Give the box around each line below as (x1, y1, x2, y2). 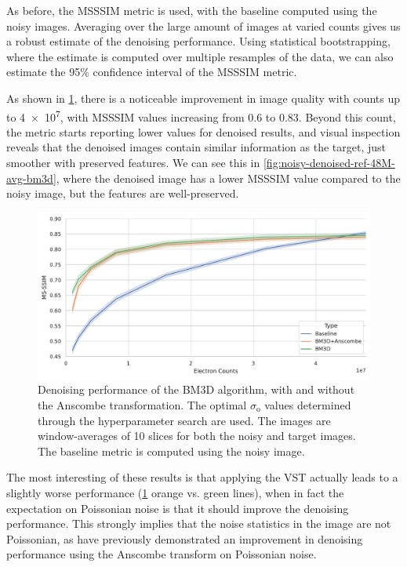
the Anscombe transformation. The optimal (38, 396, 247, 413)
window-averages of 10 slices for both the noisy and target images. (38, 427, 356, 444)
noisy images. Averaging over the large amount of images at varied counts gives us (6, 17, 401, 34)
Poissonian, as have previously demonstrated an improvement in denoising (6, 530, 363, 547)
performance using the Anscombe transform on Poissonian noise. (6, 546, 317, 562)
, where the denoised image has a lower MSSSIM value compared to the (56, 169, 401, 186)
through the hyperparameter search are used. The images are (38, 412, 331, 428)
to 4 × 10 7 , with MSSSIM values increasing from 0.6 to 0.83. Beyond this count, (6, 106, 396, 125)
